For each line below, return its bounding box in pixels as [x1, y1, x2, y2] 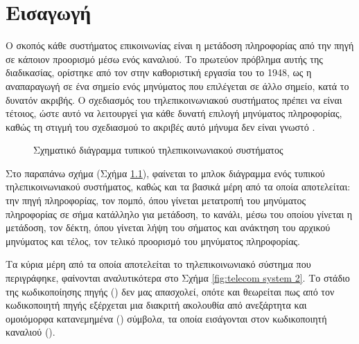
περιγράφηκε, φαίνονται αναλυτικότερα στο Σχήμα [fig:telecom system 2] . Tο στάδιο [6, 271, 350, 285]
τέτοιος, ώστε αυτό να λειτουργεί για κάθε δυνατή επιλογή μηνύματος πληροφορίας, [6, 106, 342, 120]
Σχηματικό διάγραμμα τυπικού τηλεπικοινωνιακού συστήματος [33, 143, 283, 157]
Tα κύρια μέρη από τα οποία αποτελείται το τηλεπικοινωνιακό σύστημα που [6, 257, 311, 271]
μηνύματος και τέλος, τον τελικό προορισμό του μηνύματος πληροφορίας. [6, 233, 300, 248]
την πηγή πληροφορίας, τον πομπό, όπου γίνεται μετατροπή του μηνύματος [6, 193, 306, 208]
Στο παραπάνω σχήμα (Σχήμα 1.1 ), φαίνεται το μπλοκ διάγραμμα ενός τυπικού [6, 165, 325, 180]
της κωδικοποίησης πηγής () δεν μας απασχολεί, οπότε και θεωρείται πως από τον [6, 284, 335, 298]
